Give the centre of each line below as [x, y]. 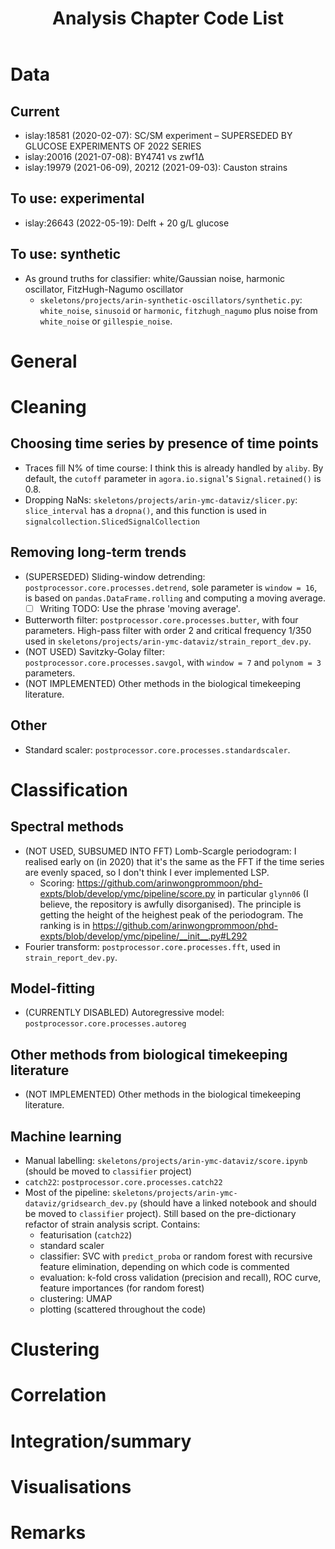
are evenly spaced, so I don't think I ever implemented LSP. [147, 872]
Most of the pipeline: [67, 1192]
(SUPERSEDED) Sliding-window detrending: [115, 576]
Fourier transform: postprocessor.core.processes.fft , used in [152, 946]
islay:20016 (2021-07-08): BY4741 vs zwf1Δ [114, 156]
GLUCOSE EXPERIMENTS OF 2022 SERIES [113, 146]
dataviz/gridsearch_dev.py [81, 1203]
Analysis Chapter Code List [168, 18]
